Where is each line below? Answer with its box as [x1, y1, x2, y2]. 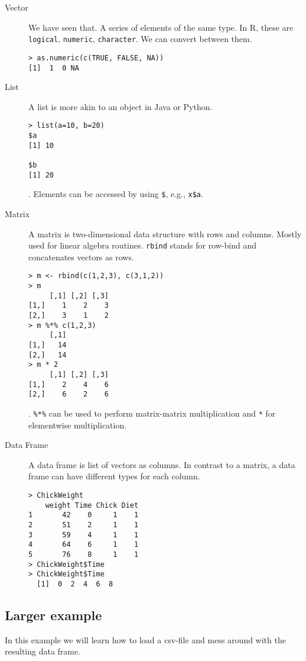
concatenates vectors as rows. [28, 250, 134, 263]
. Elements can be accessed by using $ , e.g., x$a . [28, 188, 203, 200]
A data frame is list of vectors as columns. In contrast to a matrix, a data [28, 458, 295, 470]
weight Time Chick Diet [45, 501, 139, 510]
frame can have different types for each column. [28, 470, 200, 482]
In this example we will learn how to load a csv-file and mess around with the [5, 633, 286, 646]
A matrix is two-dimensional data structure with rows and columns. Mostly [28, 227, 302, 240]
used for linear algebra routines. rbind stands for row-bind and [28, 239, 257, 251]
